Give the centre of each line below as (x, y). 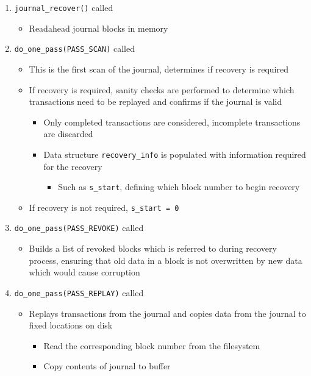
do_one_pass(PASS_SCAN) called (74, 48)
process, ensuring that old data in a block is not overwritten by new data (166, 260)
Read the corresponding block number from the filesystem (152, 345)
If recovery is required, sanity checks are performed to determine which (162, 89)
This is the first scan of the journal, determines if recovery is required (159, 69)
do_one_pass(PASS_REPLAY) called (79, 292)
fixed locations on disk (71, 325)
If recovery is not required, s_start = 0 (104, 207)
